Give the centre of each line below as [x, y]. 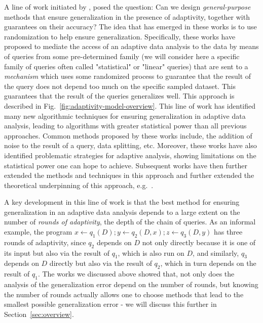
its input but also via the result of [57, 252]
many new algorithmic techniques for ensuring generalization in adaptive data [125, 116]
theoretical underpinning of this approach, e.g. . [79, 185]
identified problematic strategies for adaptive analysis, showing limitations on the [130, 155]
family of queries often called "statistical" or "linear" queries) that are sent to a [126, 66]
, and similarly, [216, 252]
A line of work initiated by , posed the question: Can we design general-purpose [127, 7]
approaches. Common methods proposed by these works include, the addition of [128, 135]
